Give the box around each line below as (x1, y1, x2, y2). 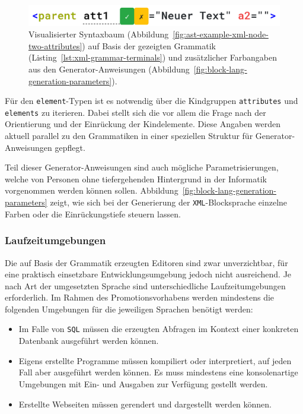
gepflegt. (55, 141, 85, 153)
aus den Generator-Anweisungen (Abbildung (28, 62, 190, 75)
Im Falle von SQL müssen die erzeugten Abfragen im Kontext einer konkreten (18, 323, 299, 335)
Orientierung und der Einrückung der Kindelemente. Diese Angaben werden (5, 118, 281, 130)
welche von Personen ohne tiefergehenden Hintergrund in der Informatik (5, 172, 267, 185)
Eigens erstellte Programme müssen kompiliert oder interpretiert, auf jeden (18, 354, 292, 366)
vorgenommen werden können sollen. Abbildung (5, 184, 178, 197)
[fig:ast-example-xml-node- (173, 28, 269, 40)
